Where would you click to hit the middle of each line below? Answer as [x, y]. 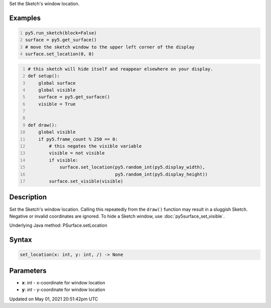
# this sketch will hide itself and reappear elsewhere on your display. [120, 69]
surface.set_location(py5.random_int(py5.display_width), [132, 167]
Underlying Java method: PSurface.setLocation [58, 225]
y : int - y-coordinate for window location [63, 290]
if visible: [64, 160]
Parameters [28, 271]
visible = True [57, 104]
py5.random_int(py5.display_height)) [162, 174]
